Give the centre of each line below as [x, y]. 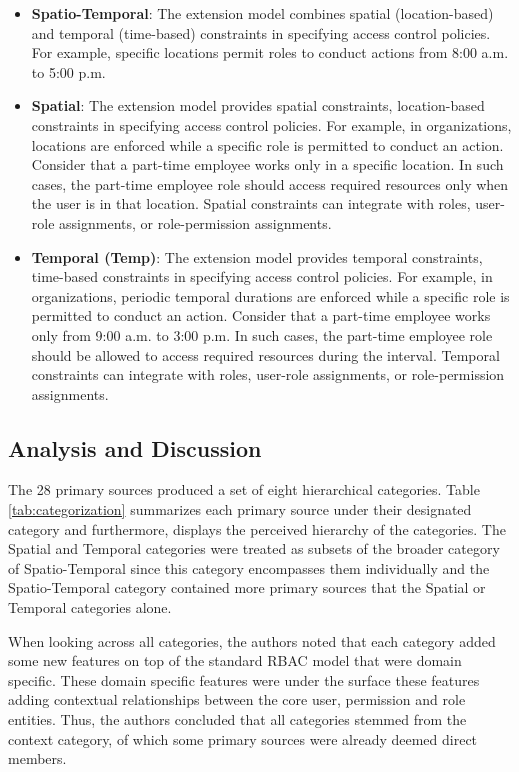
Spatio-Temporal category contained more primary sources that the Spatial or [247, 587]
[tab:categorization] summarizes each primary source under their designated [240, 509]
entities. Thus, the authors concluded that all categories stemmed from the [237, 719]
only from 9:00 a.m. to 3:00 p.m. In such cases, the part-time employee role [262, 334]
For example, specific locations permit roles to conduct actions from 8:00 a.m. [270, 52]
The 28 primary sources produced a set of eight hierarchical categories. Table [244, 489]
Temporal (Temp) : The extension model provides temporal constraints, [257, 256]
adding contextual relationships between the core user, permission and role [237, 699]
